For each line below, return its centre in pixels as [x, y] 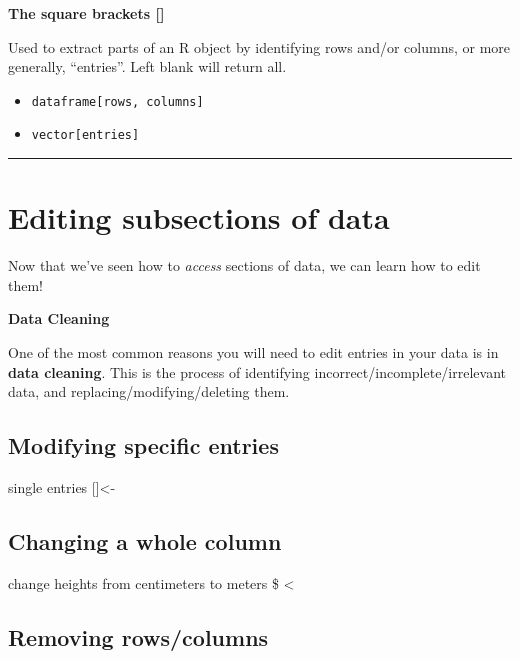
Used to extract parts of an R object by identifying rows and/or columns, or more [259, 46]
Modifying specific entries [143, 445]
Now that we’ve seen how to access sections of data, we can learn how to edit [244, 265]
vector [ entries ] [85, 135]
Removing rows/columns [138, 636]
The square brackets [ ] [86, 13]
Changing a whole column [145, 540]
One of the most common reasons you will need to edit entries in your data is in [253, 352]
